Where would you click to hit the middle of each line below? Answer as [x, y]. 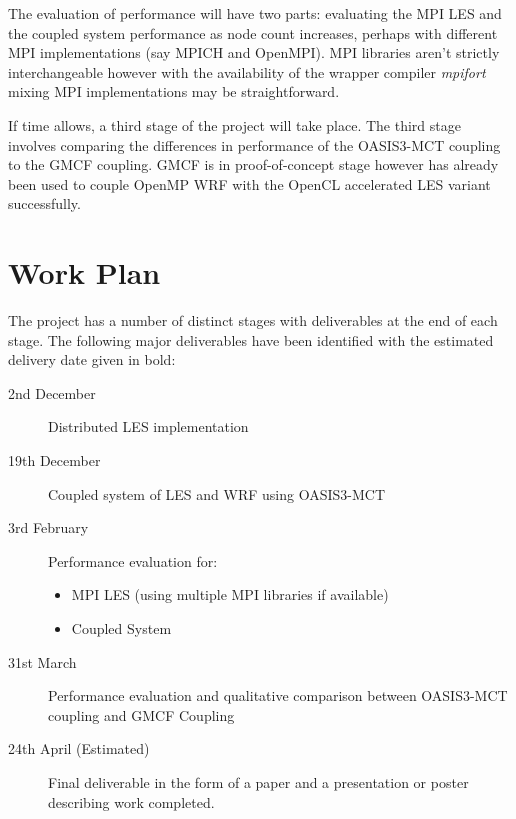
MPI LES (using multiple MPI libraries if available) [230, 594]
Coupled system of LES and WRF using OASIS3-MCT [217, 493]
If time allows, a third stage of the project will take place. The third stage [234, 124]
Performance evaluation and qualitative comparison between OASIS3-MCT [278, 695]
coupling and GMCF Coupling [141, 714]
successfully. [44, 203]
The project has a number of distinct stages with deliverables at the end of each [253, 320]
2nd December [52, 392]
